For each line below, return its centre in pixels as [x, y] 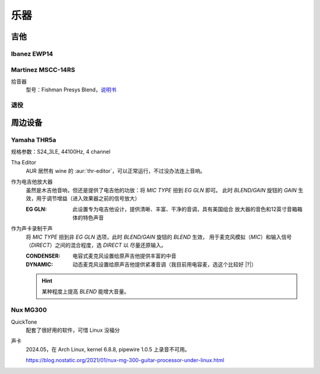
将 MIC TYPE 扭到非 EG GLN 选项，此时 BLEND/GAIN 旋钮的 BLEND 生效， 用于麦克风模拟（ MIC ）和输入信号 [159, 237]
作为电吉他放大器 [32, 182]
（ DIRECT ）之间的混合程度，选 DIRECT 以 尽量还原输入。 [96, 245]
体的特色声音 [88, 217]
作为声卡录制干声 [32, 229]
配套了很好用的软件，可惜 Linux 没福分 [73, 330]
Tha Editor [24, 163]
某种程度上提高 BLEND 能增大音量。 [86, 291]
